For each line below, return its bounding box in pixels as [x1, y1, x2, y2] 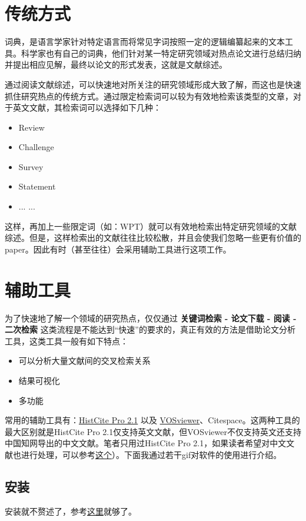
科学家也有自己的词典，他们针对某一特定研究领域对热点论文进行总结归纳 [21, 47, 301, 59]
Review [18, 121, 45, 133]
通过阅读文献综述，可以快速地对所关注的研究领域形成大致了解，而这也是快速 [5, 78, 301, 90]
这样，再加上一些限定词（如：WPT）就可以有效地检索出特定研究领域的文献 [5, 220, 297, 232]
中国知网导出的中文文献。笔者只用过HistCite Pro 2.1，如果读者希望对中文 [5, 437, 287, 449]
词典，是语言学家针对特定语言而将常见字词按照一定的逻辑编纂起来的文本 [5, 35, 285, 48]
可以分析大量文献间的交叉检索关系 [18, 354, 151, 367]
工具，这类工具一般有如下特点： [5, 334, 128, 347]
